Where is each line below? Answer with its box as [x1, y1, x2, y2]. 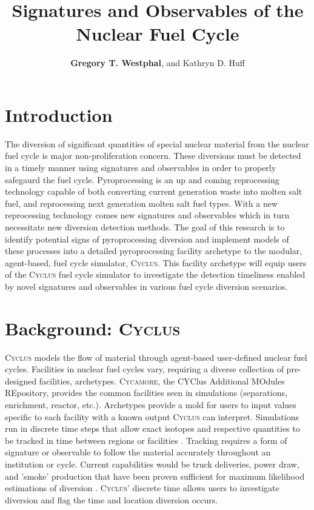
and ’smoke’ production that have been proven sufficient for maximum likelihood [5, 469, 305, 482]
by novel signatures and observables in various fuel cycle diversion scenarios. [5, 280, 288, 292]
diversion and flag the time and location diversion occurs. [5, 493, 218, 506]
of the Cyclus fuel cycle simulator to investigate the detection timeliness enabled [5, 268, 306, 281]
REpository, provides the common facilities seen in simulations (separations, [5, 386, 287, 399]
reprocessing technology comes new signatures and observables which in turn [5, 209, 290, 221]
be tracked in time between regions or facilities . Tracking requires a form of [5, 434, 287, 446]
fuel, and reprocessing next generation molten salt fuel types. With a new [5, 196, 278, 209]
